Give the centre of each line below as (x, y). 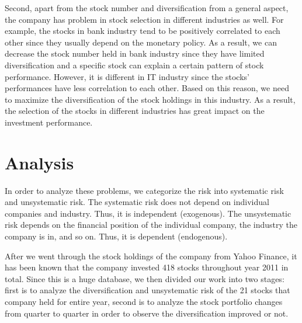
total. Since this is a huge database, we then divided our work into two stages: (145, 278)
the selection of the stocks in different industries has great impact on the (135, 111)
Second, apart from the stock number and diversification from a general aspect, (147, 8)
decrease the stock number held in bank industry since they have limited (135, 53)
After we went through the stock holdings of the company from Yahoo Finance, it (151, 256)
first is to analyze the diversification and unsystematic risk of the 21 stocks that (147, 290)
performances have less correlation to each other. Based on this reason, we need (147, 88)
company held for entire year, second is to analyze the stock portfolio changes (144, 301)
